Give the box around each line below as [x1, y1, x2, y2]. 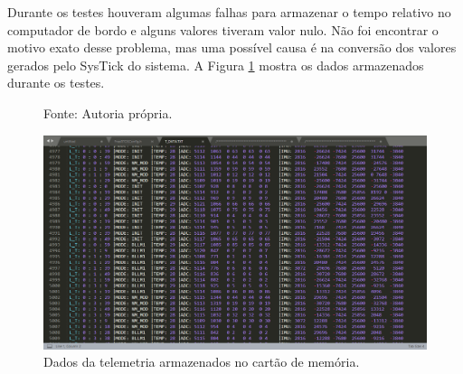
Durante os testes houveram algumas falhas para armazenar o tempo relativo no [7, 3, 451, 21]
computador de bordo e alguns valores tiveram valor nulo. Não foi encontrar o [7, 20, 439, 39]
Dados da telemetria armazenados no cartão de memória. [43, 352, 360, 371]
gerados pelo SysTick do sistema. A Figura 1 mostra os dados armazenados [7, 55, 424, 74]
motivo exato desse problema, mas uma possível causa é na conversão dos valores [7, 38, 457, 57]
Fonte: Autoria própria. [43, 103, 173, 122]
